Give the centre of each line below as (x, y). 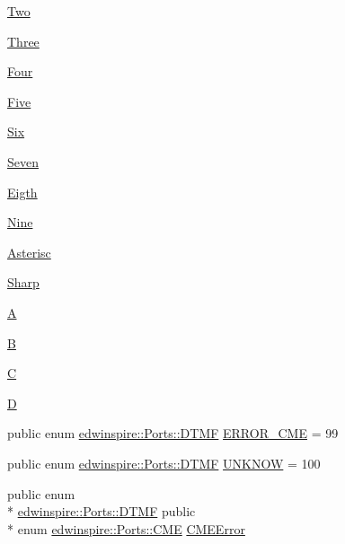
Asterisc (29, 252)
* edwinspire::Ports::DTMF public (102, 511)
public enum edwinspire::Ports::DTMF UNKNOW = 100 (164, 463)
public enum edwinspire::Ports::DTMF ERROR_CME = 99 (173, 433)
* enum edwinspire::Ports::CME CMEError (126, 528)
